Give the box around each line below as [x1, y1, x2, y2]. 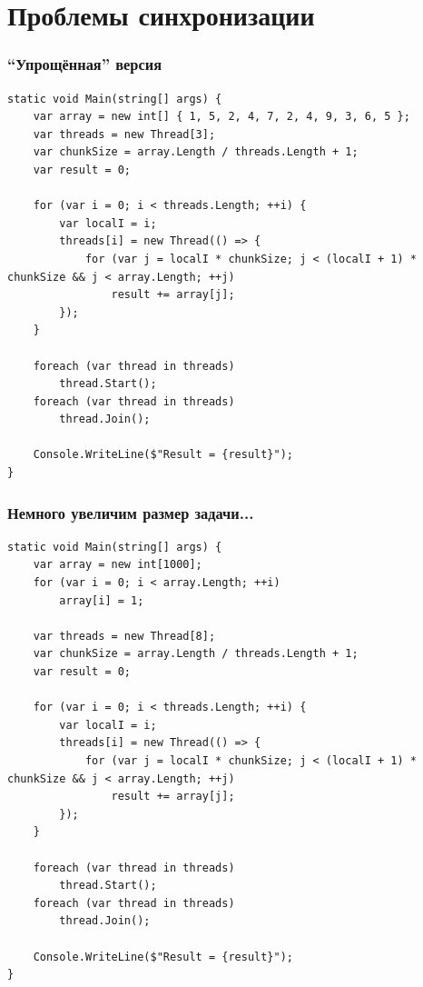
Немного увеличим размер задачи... [7, 501, 254, 523]
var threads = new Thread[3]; [33, 127, 216, 141]
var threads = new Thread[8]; [33, 629, 216, 643]
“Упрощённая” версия [7, 53, 162, 75]
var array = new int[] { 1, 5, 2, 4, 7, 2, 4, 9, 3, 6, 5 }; [33, 110, 410, 124]
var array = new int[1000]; [33, 558, 202, 572]
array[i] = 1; [59, 593, 144, 607]
